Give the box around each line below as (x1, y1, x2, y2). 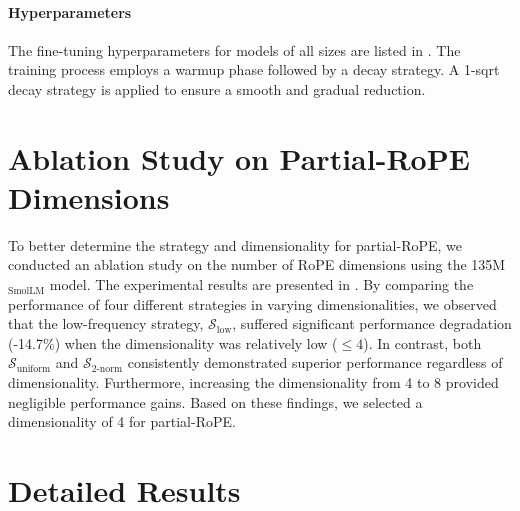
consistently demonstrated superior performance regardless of (127, 352, 503, 373)
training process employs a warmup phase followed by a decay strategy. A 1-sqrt (8, 59, 500, 80)
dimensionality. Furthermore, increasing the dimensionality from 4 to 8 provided (8, 372, 499, 393)
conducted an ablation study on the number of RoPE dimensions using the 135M (8, 254, 506, 275)
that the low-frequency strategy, (8, 313, 204, 334)
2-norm (91, 363, 123, 374)
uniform (16, 363, 51, 374)
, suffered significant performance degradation (232, 313, 512, 334)
